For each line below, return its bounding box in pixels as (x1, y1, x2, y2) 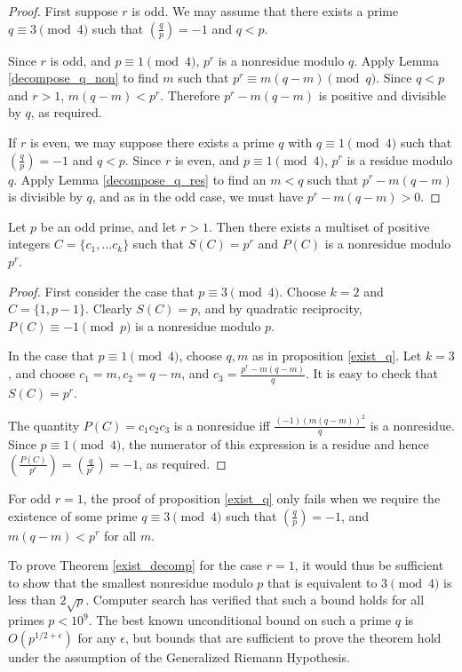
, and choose (8, 364, 76, 383)
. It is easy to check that (305, 364, 438, 383)
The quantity (8, 415, 80, 434)
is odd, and (50, 51, 111, 69)
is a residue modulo (346, 150, 453, 169)
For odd (8, 488, 52, 507)
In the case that (8, 346, 94, 365)
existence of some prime (8, 506, 138, 525)
